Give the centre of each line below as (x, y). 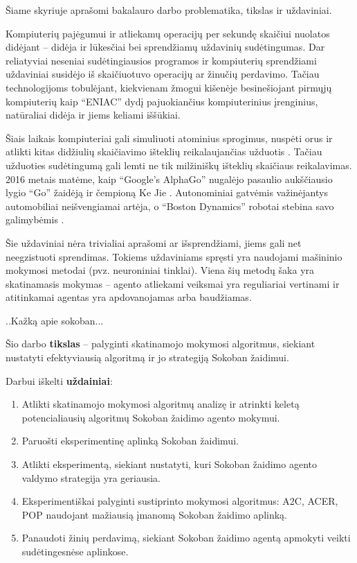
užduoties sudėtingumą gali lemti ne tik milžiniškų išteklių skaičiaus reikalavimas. (179, 165)
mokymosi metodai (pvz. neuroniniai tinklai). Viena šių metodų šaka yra (160, 270)
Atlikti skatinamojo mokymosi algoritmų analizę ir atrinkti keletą (161, 404)
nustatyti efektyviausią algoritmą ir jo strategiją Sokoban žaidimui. (147, 357)
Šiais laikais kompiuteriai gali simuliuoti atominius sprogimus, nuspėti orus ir (169, 138)
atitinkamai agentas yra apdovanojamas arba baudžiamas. (129, 297)
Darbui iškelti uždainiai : (59, 380)
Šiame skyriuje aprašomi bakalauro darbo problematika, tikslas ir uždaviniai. (169, 10)
